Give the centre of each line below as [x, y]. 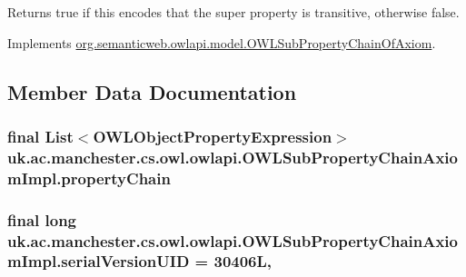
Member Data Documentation [152, 91]
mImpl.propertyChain [89, 178]
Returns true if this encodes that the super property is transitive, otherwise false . [233, 12]
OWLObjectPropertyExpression [213, 136]
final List [40, 136]
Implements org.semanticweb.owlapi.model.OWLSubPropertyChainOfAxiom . [222, 42]
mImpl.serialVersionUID [99, 261]
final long [42, 219]
